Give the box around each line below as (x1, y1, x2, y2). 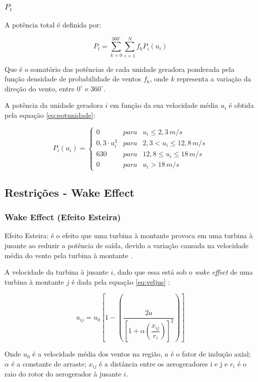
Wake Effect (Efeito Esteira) (4, 211, 121, 223)
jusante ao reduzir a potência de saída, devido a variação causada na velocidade (4, 240, 249, 250)
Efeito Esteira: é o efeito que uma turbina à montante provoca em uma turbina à (4, 230, 253, 241)
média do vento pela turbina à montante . (4, 250, 132, 260)
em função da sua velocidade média (110, 100, 218, 110)
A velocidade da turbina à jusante (4, 267, 108, 277)
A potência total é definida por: (4, 19, 101, 30)
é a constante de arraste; (11, 358, 86, 369)
